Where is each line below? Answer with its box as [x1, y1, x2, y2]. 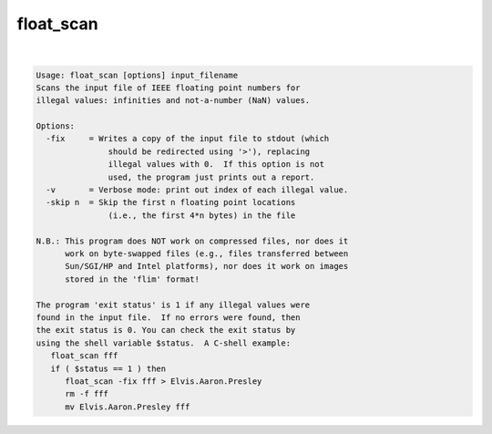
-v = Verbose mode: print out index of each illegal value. [46, 185, 349, 195]
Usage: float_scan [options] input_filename [36, 69, 239, 80]
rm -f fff [65, 388, 109, 399]
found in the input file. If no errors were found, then [36, 312, 301, 323]
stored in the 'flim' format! [65, 274, 200, 284]
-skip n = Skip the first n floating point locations [46, 197, 296, 208]
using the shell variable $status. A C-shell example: [36, 337, 292, 348]
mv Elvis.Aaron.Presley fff [65, 401, 190, 412]
